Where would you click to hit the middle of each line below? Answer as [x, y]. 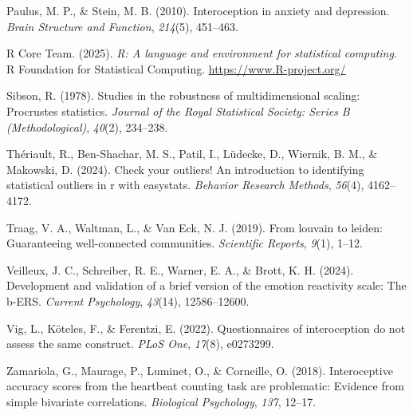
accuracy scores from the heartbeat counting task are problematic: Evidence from [205, 386]
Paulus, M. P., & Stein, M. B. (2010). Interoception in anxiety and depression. [198, 10]
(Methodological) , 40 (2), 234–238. [87, 126]
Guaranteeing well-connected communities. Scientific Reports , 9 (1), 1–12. [185, 243]
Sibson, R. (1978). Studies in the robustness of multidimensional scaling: [183, 95]
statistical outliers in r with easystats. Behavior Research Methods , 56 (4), [185, 185]
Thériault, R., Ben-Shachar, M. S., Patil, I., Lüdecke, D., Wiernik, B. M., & [192, 154]
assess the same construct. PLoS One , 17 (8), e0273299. [140, 344]
